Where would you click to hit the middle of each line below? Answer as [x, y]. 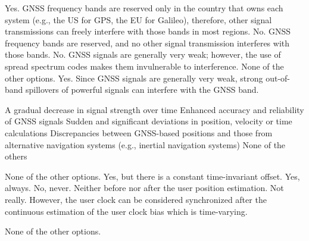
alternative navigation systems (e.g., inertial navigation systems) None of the [145, 144]
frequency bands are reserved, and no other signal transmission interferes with [147, 43]
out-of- [278, 78]
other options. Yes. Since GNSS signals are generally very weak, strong [134, 78]
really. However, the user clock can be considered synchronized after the [136, 199]
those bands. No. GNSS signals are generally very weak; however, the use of [143, 54]
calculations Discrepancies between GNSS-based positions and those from [139, 132]
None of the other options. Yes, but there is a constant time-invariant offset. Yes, [152, 176]
